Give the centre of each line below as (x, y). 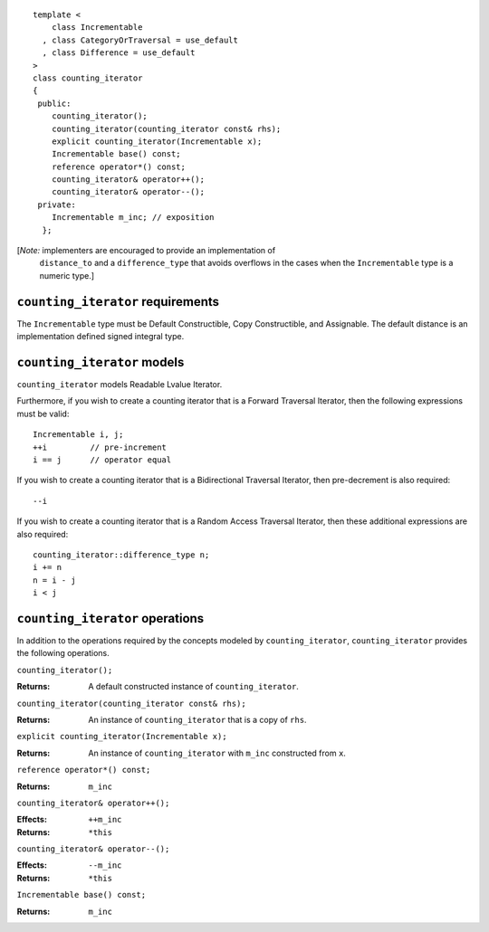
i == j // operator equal (102, 460)
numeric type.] (67, 275)
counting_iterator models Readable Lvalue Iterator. (120, 385)
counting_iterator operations (110, 618)
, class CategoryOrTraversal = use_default (140, 40)
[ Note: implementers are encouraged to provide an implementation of (146, 251)
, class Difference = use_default (119, 53)
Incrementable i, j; (78, 435)
